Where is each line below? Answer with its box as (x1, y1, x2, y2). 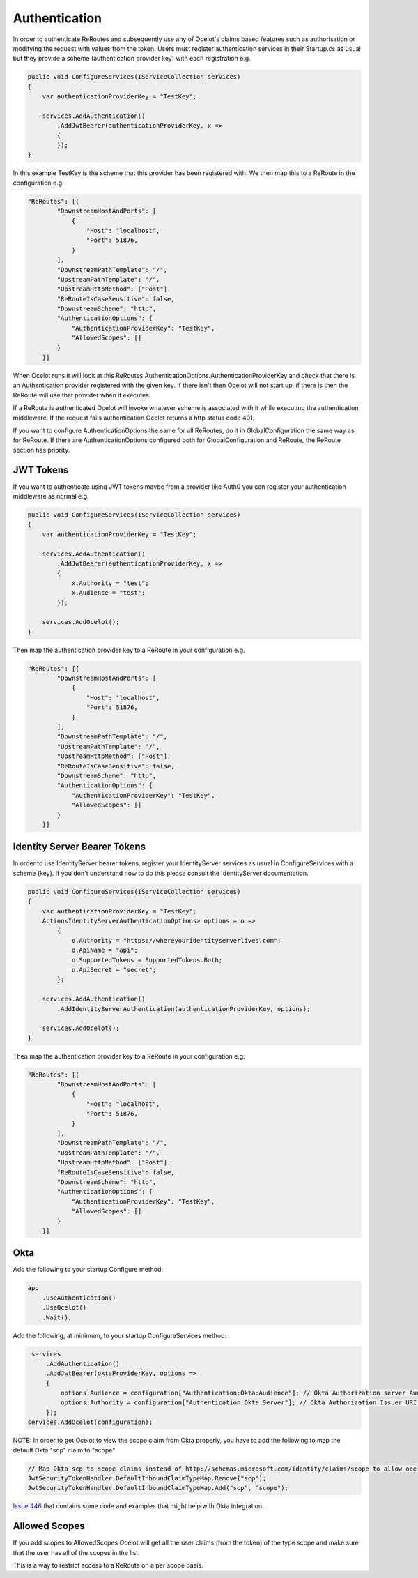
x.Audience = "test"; (71, 589, 146, 597)
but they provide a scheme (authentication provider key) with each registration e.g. (13, 54, 251, 63)
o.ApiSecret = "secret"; (71, 966, 157, 973)
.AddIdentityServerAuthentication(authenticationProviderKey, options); (56, 1005, 311, 1012)
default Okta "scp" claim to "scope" (13, 1446, 116, 1454)
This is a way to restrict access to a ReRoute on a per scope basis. (13, 1561, 203, 1570)
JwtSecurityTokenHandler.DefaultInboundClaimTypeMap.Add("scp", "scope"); (27, 1484, 289, 1492)
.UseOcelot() (42, 1304, 87, 1312)
